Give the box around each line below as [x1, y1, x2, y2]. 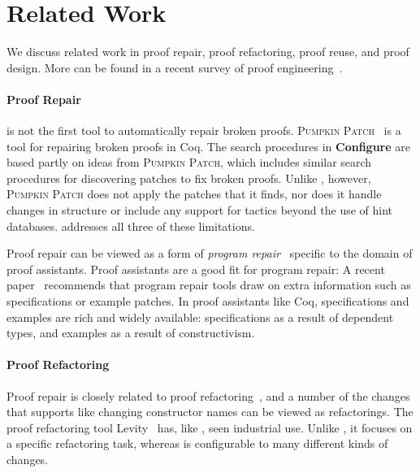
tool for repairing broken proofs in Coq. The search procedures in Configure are [6, 137, 410, 154]
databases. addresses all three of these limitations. [6, 217, 255, 234]
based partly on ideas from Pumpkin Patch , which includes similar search [6, 154, 372, 171]
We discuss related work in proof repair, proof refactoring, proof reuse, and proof [6, 43, 409, 60]
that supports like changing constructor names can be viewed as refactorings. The [6, 403, 414, 420]
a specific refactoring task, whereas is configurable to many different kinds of [6, 435, 388, 452]
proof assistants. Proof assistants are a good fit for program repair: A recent [6, 260, 385, 277]
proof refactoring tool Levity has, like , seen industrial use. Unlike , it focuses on [6, 419, 413, 436]
